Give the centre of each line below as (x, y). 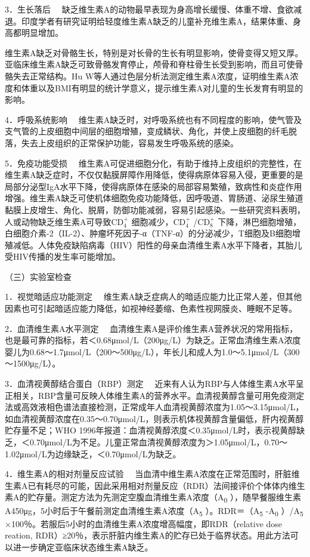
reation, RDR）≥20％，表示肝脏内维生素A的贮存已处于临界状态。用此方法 (148, 535)
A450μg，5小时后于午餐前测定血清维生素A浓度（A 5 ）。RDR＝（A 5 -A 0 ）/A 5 (154, 511)
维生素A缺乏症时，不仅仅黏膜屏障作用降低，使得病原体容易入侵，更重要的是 (154, 175)
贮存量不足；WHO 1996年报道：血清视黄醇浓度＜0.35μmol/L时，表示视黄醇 (151, 430)
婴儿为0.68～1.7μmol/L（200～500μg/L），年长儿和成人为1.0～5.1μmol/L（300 (152, 351)
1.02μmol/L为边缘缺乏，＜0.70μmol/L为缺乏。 (93, 453)
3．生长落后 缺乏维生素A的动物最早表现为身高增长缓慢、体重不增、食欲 (149, 9)
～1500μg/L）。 (33, 363)
